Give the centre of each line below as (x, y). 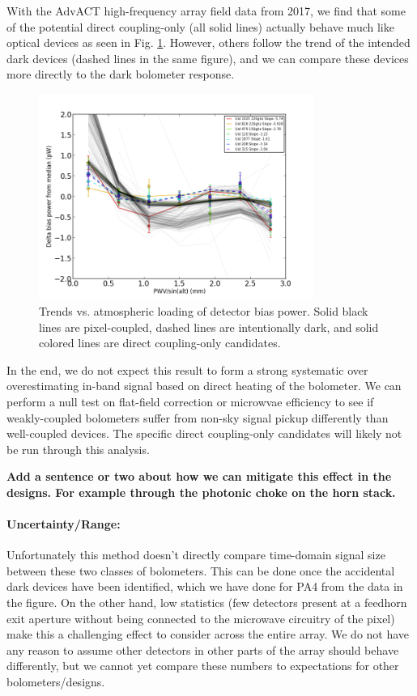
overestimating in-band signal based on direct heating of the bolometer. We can (204, 386)
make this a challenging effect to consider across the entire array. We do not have (208, 634)
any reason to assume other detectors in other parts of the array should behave (203, 649)
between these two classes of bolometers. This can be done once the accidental (201, 570)
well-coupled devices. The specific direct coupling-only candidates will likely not (204, 433)
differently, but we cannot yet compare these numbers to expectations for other (203, 666)
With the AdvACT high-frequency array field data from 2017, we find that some (206, 11)
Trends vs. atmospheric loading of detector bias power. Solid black (204, 310)
